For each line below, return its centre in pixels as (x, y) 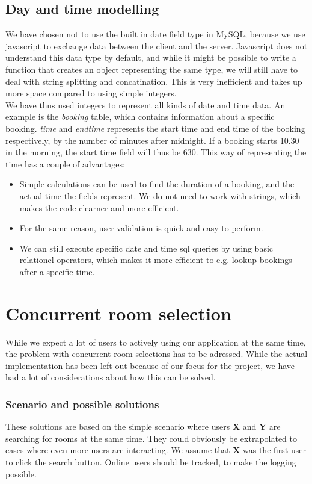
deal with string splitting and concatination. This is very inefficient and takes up (154, 81)
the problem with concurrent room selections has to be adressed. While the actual (157, 354)
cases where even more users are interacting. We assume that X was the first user (156, 450)
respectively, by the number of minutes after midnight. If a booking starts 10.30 (152, 140)
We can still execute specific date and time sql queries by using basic (146, 248)
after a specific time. (57, 271)
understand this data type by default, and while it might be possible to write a (151, 57)
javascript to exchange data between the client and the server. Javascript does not (157, 45)
